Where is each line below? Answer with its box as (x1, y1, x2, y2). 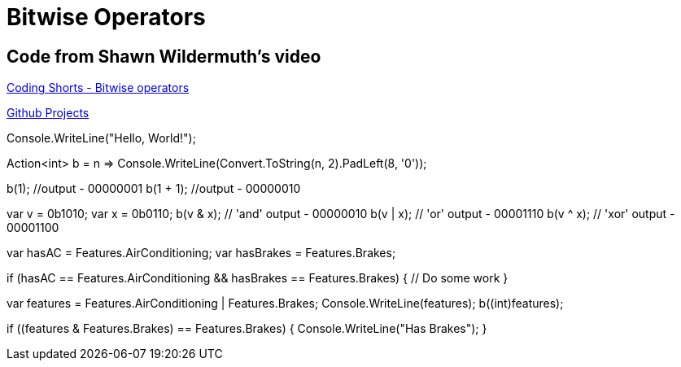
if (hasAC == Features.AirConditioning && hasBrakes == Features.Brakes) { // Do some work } (7, 271, 509, 286)
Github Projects (7, 106, 89, 120)
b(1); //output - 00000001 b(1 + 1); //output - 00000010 (7, 181, 301, 196)
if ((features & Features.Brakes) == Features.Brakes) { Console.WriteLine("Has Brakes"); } (7, 321, 487, 336)
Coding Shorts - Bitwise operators (7, 81, 190, 95)
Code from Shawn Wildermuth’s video (7, 46, 321, 67)
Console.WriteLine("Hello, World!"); (7, 131, 196, 146)
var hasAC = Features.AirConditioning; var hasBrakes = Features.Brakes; (7, 246, 396, 260)
